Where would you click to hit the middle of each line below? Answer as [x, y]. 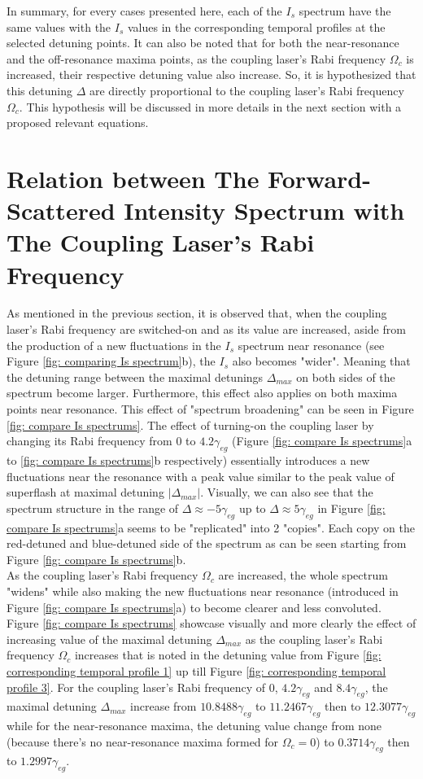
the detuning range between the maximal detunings [135, 376]
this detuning [39, 90]
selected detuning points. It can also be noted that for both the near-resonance [203, 43]
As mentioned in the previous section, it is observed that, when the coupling [197, 313]
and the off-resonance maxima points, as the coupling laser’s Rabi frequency [196, 58]
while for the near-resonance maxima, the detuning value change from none [194, 726]
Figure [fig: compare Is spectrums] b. [96, 559]
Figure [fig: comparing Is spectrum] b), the [111, 361]
